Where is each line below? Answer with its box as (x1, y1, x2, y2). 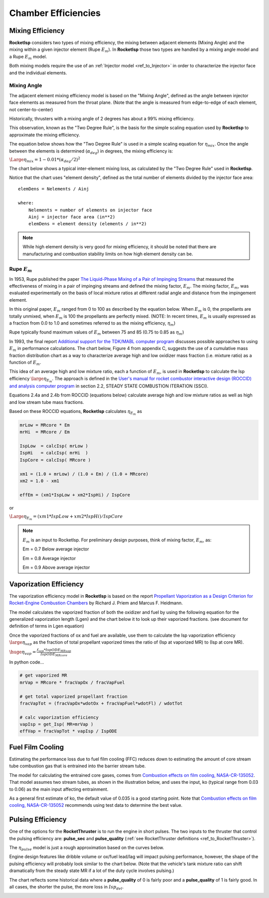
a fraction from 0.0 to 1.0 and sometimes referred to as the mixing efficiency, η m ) (9, 320, 176, 327)
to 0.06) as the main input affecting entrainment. (9, 786, 109, 792)
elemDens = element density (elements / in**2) (28, 221, 147, 227)
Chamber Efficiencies (9, 7, 101, 18)
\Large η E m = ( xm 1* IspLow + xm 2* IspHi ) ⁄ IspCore (9, 514, 123, 521)
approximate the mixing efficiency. (9, 132, 80, 138)
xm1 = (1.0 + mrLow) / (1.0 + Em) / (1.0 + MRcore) (19, 471, 149, 477)
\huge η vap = (9, 649, 36, 656)
